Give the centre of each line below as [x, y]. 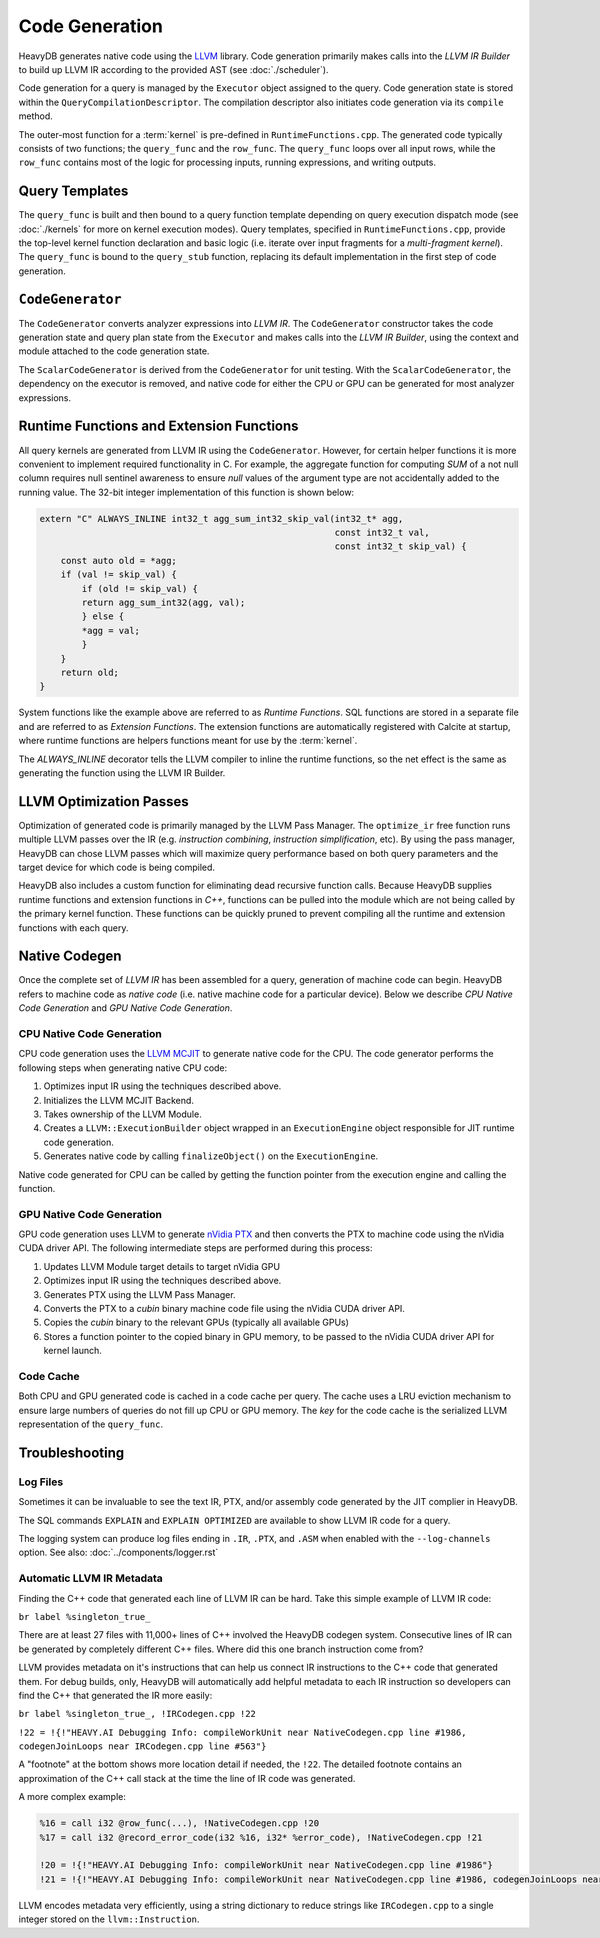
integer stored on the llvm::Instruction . [109, 1919]
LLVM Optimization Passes [103, 801]
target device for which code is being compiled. [116, 867]
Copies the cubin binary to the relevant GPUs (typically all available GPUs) [196, 1322]
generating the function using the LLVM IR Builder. [122, 772]
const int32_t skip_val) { [400, 546]
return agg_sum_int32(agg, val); [163, 603]
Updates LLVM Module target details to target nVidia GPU [161, 1266]
